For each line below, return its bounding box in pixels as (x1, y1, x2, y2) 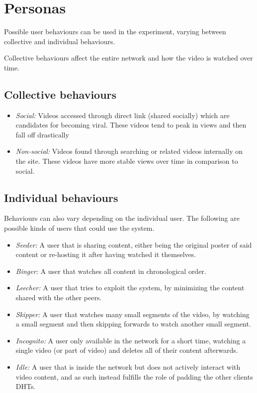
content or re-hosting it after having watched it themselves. (15, 249, 196, 260)
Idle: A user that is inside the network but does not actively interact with (15, 362, 241, 372)
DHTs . (15, 381, 36, 392)
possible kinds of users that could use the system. (4, 223, 155, 233)
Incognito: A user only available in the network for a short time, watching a (15, 335, 246, 345)
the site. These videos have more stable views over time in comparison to (15, 156, 238, 166)
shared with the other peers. (15, 292, 102, 303)
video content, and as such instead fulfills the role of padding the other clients (15, 371, 253, 382)
